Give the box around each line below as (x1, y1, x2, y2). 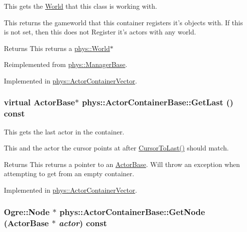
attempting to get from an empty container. (4, 168, 134, 179)
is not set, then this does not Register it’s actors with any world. (4, 27, 196, 37)
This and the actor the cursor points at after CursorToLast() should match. (4, 143, 229, 153)
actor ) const (59, 216, 107, 229)
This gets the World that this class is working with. (4, 1, 157, 11)
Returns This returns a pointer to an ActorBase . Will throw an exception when (4, 159, 240, 169)
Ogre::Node (4, 205, 50, 217)
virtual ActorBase (4, 96, 75, 108)
